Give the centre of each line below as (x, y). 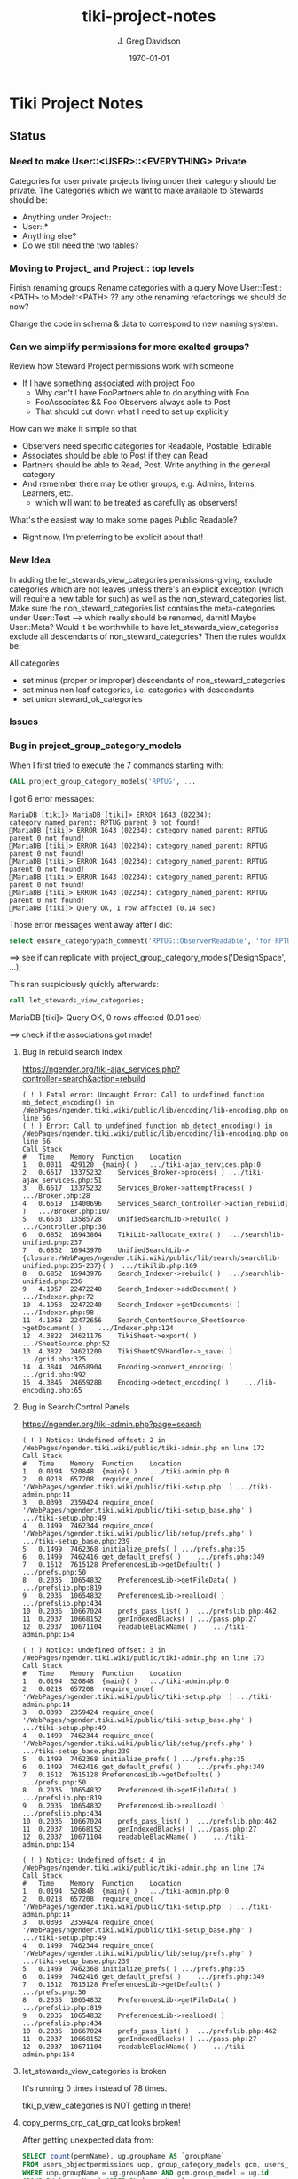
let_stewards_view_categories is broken (94, 2071)
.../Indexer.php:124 (135, 1329)
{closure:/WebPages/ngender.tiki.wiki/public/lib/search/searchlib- (151, 1258)
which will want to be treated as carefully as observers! (136, 503)
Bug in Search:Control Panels (76, 1407)
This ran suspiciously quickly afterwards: (84, 985)
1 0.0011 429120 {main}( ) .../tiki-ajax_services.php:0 (141, 1165)
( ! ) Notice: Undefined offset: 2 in (94, 1441)
